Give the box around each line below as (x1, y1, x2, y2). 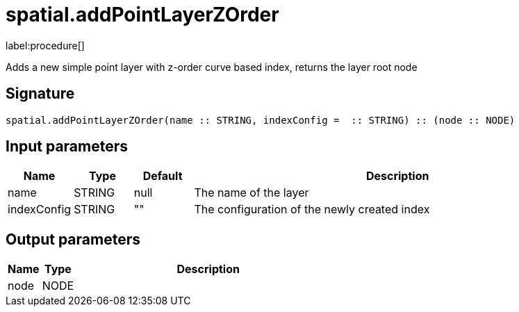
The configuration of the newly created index (194, 202, 430, 217)
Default (142, 169, 183, 183)
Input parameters (6, 138, 129, 156)
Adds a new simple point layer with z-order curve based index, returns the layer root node (6, 60, 418, 73)
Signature (6, 85, 75, 103)
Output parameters (6, 230, 140, 248)
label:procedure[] (6, 39, 85, 51)
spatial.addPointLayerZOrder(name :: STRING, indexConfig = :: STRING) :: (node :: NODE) (6, 114, 516, 126)
